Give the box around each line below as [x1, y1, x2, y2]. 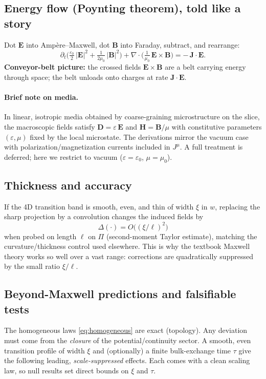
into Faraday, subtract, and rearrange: [120, 39, 240, 50]
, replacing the [215, 201, 260, 212]
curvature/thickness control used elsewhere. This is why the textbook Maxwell [4, 241, 250, 251]
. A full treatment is [180, 141, 243, 152]
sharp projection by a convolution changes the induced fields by [4, 211, 204, 222]
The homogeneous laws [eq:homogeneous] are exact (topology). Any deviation [4, 325, 248, 335]
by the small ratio [4, 261, 60, 271]
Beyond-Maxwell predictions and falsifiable [4, 286, 236, 302]
